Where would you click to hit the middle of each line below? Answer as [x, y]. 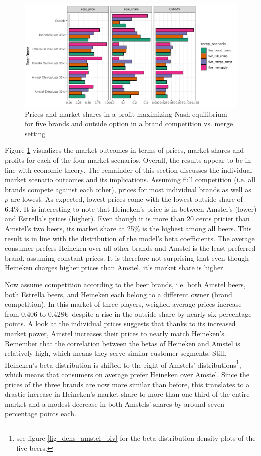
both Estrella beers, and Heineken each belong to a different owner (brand [118, 294]
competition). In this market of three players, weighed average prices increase [123, 304]
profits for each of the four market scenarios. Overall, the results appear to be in [128, 159]
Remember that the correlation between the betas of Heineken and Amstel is [122, 343]
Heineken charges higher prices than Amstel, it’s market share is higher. [115, 268]
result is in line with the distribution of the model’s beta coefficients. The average [130, 238]
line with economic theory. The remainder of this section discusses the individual [128, 169]
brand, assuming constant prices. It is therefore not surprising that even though [127, 258]
